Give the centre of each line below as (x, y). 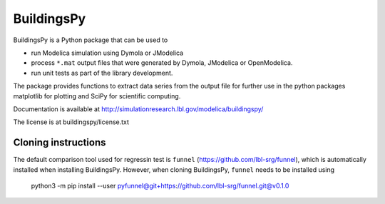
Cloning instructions (60, 143)
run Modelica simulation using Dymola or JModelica (107, 53)
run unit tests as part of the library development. (102, 73)
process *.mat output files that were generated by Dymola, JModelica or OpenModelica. (162, 63)
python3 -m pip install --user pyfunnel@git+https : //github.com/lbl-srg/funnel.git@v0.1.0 (160, 185)
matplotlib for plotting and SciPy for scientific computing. (97, 96)
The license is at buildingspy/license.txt (71, 122)
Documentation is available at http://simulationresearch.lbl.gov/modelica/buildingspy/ (138, 109)
